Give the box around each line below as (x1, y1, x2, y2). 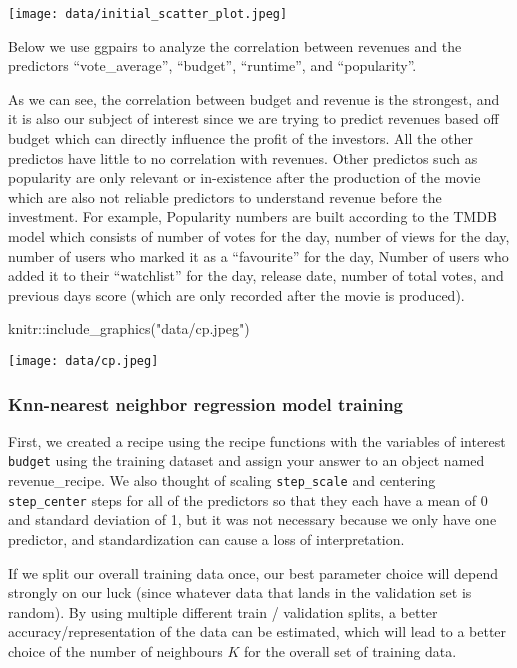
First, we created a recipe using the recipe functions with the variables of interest (8, 430, 506, 451)
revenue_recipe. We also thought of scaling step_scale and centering (8, 470, 436, 491)
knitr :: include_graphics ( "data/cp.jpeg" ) (8, 318, 250, 339)
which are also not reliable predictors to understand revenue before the (8, 186, 442, 207)
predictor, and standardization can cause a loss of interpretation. (8, 529, 405, 549)
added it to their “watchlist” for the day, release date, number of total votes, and (8, 265, 504, 286)
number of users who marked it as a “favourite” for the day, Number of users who (8, 245, 509, 266)
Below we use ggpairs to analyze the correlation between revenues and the (8, 35, 462, 56)
